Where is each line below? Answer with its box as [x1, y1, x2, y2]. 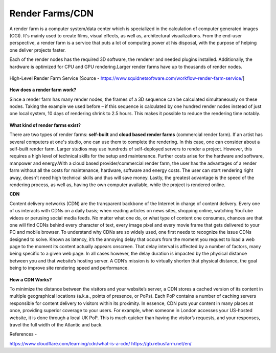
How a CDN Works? [9, 276, 52, 282]
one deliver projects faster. [9, 47, 66, 53]
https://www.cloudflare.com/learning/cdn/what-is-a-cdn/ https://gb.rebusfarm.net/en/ [9, 340, 192, 346]
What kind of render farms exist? [9, 122, 81, 128]
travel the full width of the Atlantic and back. [9, 322, 103, 327]
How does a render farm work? [9, 87, 77, 93]
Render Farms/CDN [9, 8, 94, 19]
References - [9, 331, 37, 337]
